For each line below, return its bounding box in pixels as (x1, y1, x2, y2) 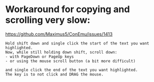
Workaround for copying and (5, 4, 130, 15)
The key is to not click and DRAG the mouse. (5, 72, 104, 77)
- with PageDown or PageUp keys (5, 54, 74, 59)
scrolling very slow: (5, 14, 91, 26)
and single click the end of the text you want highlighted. (5, 67, 138, 72)
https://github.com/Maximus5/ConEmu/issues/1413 (5, 31, 113, 37)
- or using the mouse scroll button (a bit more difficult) (5, 58, 136, 64)
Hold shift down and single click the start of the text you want (5, 40, 149, 46)
